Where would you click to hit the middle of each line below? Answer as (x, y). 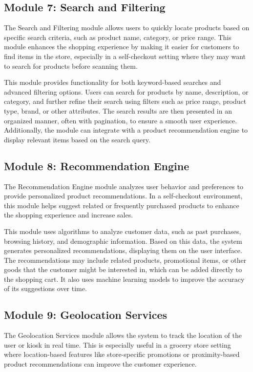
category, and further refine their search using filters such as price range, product (125, 101)
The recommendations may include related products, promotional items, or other (125, 260)
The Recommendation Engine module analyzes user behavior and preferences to (124, 186)
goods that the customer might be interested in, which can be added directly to (123, 269)
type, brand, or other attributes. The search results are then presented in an (118, 110)
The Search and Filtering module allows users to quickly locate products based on (127, 28)
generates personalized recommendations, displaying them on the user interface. (123, 250)
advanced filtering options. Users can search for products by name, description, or (126, 91)
